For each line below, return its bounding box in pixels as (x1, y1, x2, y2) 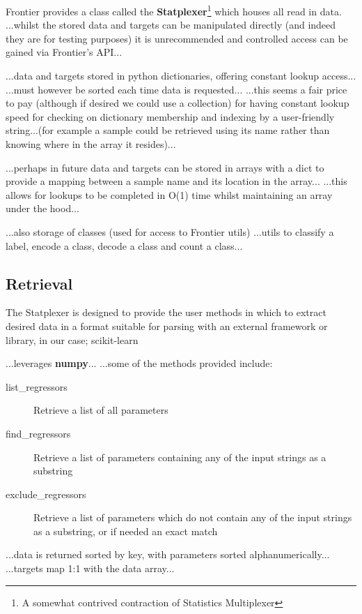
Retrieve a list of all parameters (33, 403, 168, 417)
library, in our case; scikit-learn (6, 332, 139, 347)
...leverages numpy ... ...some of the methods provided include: (6, 356, 273, 370)
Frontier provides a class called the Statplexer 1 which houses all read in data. (6, 2, 342, 18)
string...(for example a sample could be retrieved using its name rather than (6, 123, 330, 137)
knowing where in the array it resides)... (6, 137, 176, 151)
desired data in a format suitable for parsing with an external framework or (6, 318, 328, 333)
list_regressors (6, 379, 68, 394)
